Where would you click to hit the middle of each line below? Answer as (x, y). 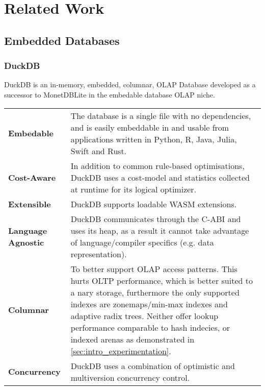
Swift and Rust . (99, 151)
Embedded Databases (62, 40)
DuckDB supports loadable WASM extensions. (154, 204)
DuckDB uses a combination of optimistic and (153, 365)
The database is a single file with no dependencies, (161, 115)
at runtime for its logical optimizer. (134, 189)
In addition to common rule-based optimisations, (157, 165)
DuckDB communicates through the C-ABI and (156, 218)
